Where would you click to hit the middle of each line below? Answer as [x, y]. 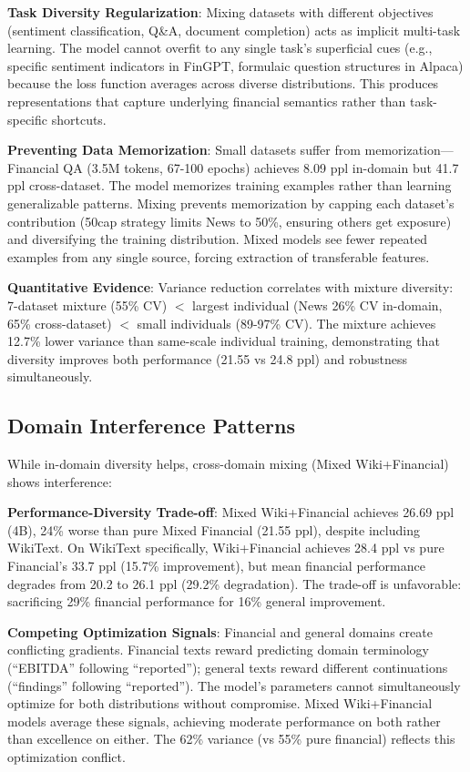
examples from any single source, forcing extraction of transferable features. [219, 256]
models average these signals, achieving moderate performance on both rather [224, 721]
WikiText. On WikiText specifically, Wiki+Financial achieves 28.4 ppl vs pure [226, 548]
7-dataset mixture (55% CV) [87, 305]
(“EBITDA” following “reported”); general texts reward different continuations [228, 668]
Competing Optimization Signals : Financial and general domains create [220, 631]
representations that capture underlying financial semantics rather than [207, 101]
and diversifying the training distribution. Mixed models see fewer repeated [217, 239]
